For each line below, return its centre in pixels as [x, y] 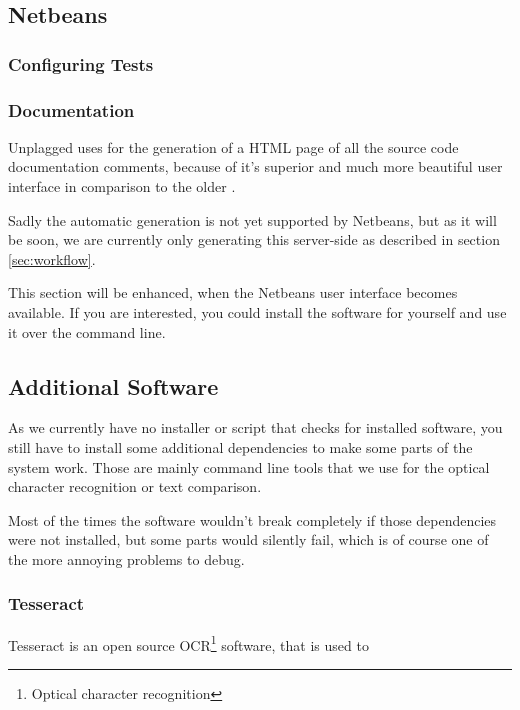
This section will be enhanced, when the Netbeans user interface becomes [233, 292]
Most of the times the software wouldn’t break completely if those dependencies [252, 519]
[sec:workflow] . [52, 258]
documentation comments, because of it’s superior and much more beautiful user [255, 166]
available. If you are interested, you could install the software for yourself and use [257, 312]
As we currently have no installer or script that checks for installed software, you [255, 427]
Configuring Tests [81, 63]
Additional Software [113, 385]
